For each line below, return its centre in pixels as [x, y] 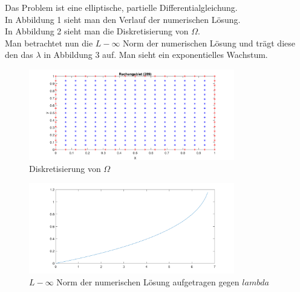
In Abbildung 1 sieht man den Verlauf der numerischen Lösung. [123, 19]
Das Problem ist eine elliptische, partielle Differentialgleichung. [121, 7]
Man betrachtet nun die [49, 43]
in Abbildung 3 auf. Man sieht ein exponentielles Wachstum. [156, 55]
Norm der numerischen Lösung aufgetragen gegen [148, 281]
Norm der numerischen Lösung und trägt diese [209, 43]
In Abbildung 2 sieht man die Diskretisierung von [97, 31]
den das [19, 55]
